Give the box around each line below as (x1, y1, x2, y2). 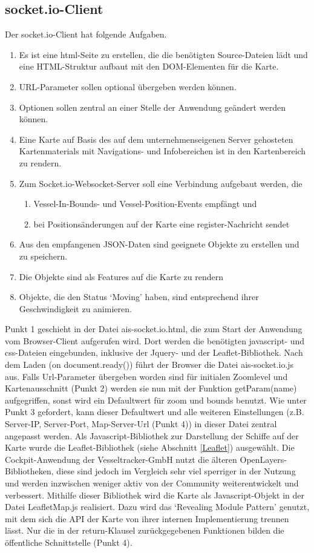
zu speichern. (19, 249, 68, 262)
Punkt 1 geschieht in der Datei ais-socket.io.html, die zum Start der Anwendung (5, 322, 303, 335)
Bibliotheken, (5, 465, 54, 477)
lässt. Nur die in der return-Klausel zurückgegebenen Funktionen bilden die (5, 524, 284, 537)
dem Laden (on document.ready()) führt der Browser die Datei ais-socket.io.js (5, 358, 294, 371)
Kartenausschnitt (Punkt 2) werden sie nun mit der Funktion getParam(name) (5, 382, 297, 394)
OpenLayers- (240, 453, 287, 465)
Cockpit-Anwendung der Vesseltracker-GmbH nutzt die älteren (5, 453, 237, 465)
